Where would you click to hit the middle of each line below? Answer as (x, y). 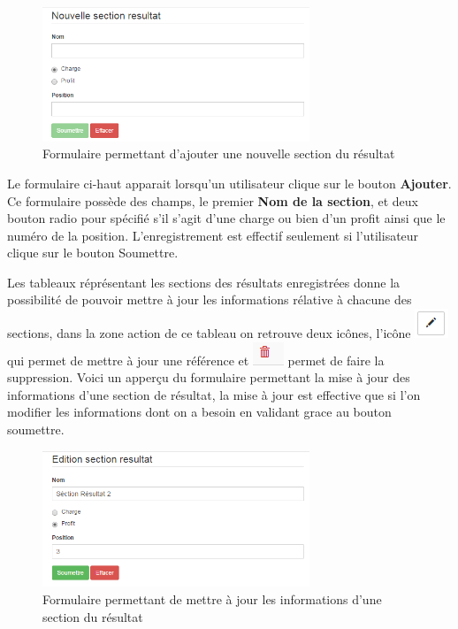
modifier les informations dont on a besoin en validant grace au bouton (199, 412)
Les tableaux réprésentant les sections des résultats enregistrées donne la (204, 282)
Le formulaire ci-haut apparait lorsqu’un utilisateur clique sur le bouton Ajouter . (229, 183)
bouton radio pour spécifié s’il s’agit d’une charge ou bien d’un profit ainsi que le (226, 218)
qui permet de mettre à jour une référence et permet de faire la (196, 360)
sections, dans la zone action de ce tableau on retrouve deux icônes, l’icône (209, 333)
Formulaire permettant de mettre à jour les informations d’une (212, 599)
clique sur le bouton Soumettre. (93, 253)
